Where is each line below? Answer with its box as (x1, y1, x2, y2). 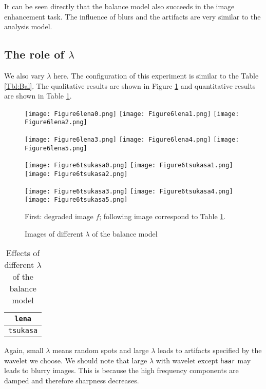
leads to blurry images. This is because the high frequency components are (4, 365, 239, 376)
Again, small (4, 345, 44, 356)
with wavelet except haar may (156, 355, 251, 365)
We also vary (4, 70, 45, 81)
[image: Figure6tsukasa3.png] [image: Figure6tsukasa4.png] (25, 187, 233, 195)
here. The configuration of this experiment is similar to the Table (53, 70, 259, 81)
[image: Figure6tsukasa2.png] (25, 170, 128, 178)
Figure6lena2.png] (25, 119, 87, 126)
